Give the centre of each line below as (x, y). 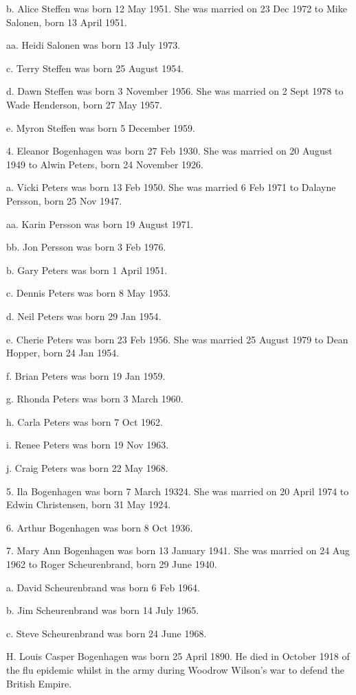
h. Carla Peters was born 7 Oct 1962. (85, 421)
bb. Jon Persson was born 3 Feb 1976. (86, 247)
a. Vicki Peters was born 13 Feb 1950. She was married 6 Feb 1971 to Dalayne (171, 187)
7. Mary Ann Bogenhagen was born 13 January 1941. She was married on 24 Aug (178, 550)
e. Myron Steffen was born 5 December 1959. (101, 127)
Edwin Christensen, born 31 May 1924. (89, 504)
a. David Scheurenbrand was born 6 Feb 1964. (103, 587)
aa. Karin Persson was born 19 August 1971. (100, 224)
